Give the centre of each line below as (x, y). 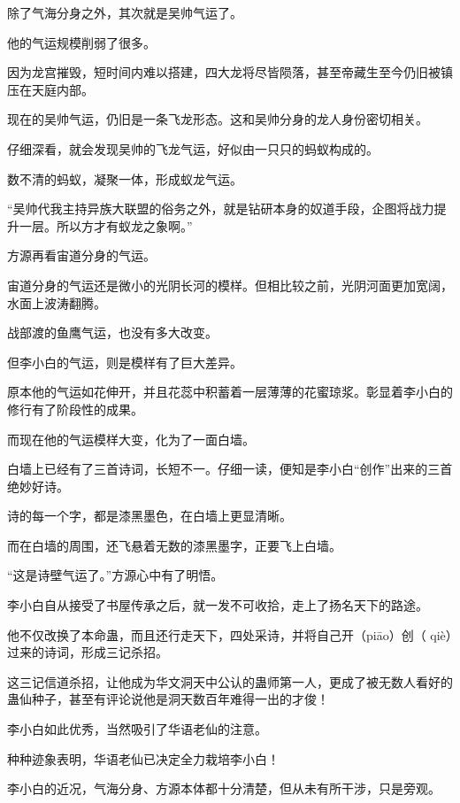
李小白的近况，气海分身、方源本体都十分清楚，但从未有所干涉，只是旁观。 (224, 788)
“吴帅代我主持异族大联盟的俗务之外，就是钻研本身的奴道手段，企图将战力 (221, 208)
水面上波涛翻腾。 (57, 302)
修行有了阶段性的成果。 (75, 409)
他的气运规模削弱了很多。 (81, 42)
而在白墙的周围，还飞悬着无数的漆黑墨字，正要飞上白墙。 (174, 545)
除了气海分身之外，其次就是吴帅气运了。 (125, 12)
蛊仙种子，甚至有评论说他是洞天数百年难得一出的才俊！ (168, 699)
